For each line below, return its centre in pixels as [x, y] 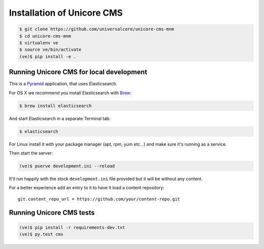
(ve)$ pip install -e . [48, 57]
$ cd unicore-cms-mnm [45, 36]
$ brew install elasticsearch [55, 106]
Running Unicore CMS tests [52, 213]
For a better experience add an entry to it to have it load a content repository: [87, 188]
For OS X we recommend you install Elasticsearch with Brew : [70, 92]
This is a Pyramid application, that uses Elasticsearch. [63, 84]
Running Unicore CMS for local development [78, 72]
